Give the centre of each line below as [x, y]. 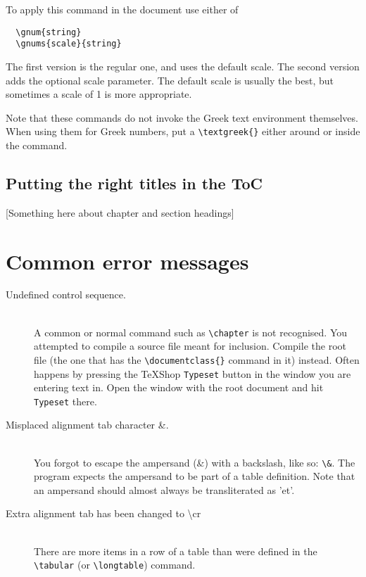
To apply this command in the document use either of [122, 9]
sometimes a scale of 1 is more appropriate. [99, 94]
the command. [37, 145]
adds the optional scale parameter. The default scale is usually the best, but [170, 80]
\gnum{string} [49, 32]
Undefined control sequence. [66, 294]
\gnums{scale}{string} [69, 44]
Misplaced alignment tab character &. [87, 425]
